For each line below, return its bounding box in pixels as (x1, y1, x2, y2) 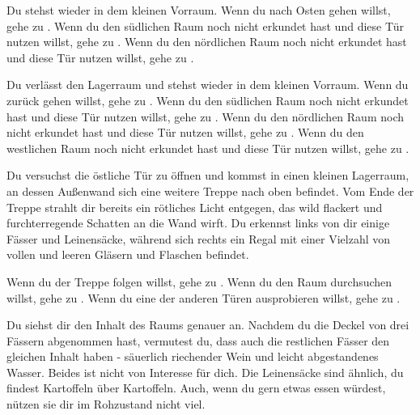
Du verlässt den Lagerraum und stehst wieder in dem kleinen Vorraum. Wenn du (6, 76, 409, 93)
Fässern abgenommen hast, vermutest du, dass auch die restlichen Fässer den (6, 332, 390, 349)
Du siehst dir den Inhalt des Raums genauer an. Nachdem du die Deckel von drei (6, 316, 409, 333)
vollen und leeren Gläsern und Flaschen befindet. (6, 246, 249, 263)
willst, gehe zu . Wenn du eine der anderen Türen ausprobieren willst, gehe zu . (6, 289, 401, 306)
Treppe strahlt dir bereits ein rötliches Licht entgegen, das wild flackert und (6, 198, 383, 215)
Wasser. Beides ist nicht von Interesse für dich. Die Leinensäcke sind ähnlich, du (6, 363, 404, 380)
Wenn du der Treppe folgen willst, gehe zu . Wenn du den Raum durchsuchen (6, 273, 392, 290)
